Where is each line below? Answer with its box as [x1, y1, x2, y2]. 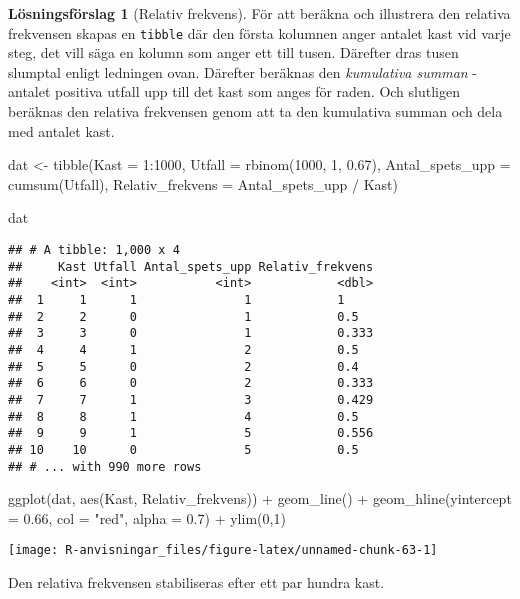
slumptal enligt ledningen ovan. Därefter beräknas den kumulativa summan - [8, 61, 477, 82]
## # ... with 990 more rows [8, 459, 202, 474]
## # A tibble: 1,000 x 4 [8, 243, 180, 257]
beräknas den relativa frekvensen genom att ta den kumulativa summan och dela [8, 101, 503, 122]
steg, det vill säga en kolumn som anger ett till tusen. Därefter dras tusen [8, 42, 459, 63]
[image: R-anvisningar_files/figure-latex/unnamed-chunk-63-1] [8, 543, 438, 558]
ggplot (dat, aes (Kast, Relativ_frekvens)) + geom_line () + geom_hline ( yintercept [8, 488, 512, 509]
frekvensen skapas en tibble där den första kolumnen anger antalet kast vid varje [8, 22, 511, 43]
